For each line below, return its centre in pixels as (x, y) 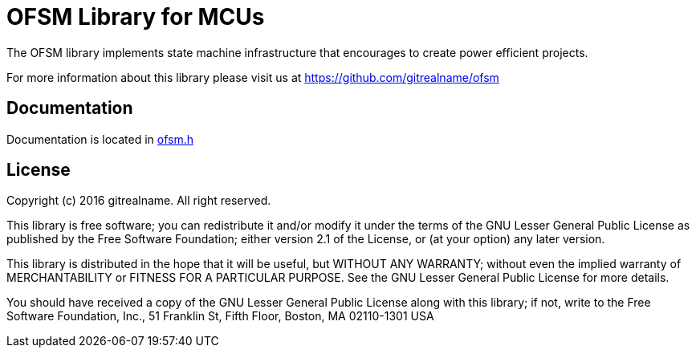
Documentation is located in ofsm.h (100, 139)
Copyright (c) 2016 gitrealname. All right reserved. (139, 201)
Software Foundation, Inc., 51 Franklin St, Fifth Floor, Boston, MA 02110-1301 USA (220, 316)
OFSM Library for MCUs (136, 17)
